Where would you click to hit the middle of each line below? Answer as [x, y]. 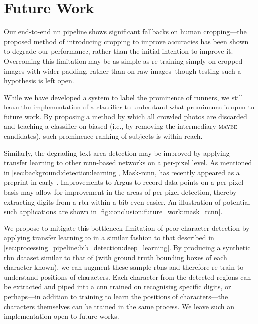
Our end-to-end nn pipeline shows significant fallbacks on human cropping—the [125, 32]
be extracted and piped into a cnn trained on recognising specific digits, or [118, 286]
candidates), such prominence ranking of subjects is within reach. [103, 136]
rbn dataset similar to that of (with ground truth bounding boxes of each [116, 257]
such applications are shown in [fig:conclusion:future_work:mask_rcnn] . [113, 211]
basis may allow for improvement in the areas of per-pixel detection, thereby [120, 192]
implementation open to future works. [62, 316]
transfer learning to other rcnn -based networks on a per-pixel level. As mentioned [128, 162]
